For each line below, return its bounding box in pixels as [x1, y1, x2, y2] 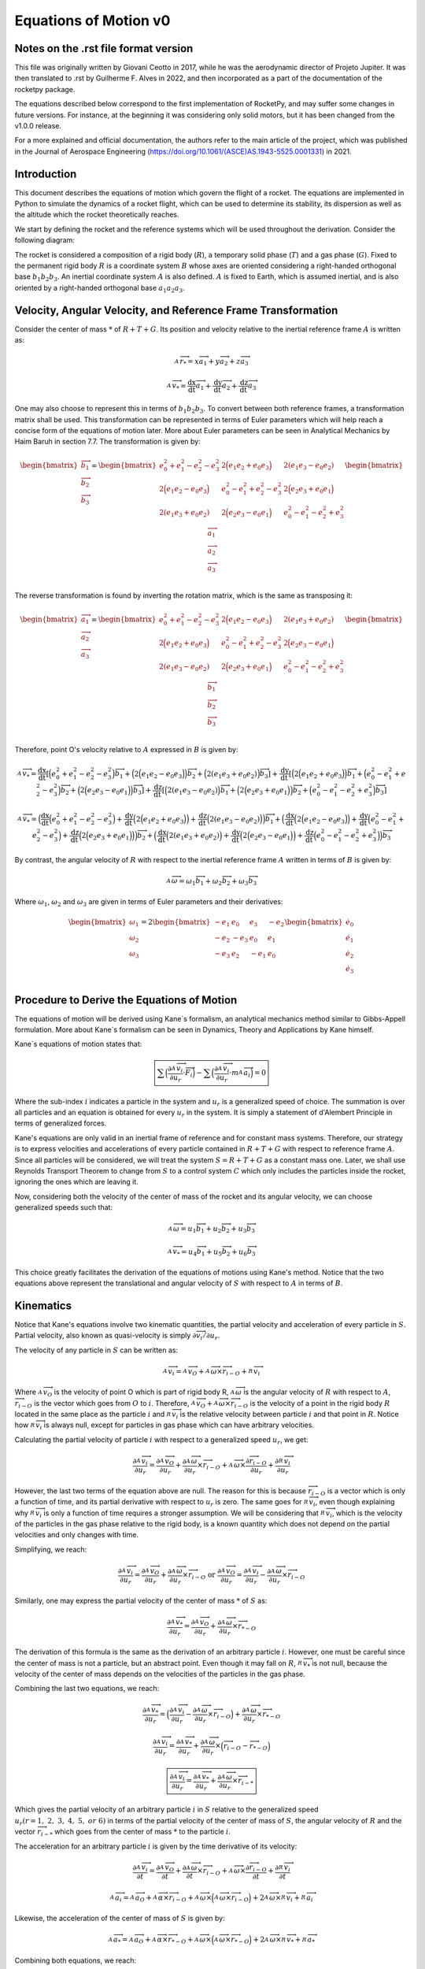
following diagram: [14, 235, 75, 245]
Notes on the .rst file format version [14, 42, 194, 55]
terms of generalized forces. [14, 1118, 107, 1128]
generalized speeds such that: [14, 1203, 113, 1212]
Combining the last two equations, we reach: [14, 1684, 160, 1693]
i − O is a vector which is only [311, 1485, 405, 1497]
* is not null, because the [307, 1658, 387, 1670]
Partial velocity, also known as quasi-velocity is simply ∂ [14, 1331, 197, 1340]
